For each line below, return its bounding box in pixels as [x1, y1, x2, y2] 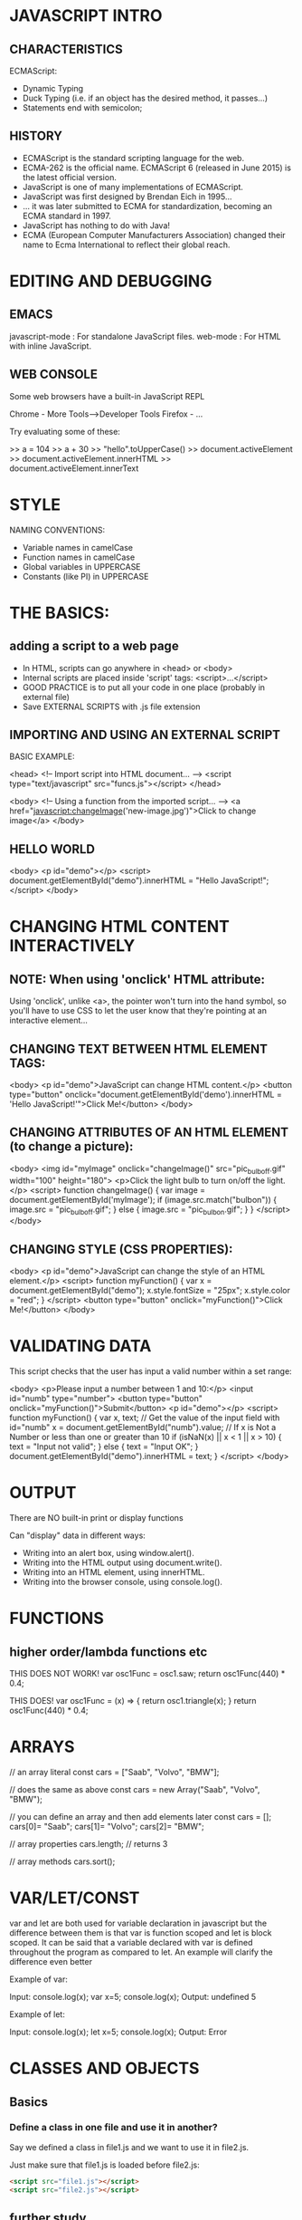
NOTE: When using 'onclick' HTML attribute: [9, 971, 265, 987]
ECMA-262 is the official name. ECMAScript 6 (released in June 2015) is [22, 162, 292, 173]
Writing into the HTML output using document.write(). [22, 1557, 223, 1568]
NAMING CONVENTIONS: [9, 524, 106, 535]
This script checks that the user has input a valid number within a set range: [9, 1366, 292, 1377]
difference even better [9, 1956, 93, 1966]
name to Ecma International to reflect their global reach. [22, 239, 231, 250]
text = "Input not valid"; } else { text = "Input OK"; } [9, 1441, 199, 1452]
